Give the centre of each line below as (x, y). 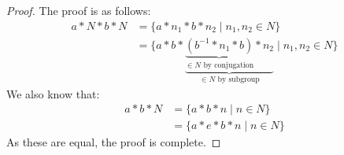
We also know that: (53, 93)
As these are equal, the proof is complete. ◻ (114, 142)
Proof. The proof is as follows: (79, 10)
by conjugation (229, 65)
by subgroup (239, 79)
